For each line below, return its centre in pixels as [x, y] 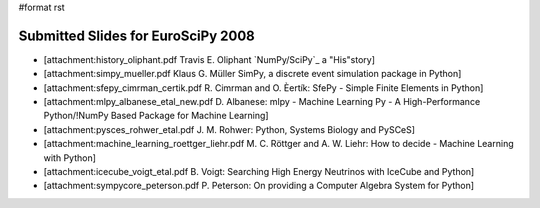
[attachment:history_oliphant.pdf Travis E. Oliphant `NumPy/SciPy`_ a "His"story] [209, 59]
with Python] [70, 157]
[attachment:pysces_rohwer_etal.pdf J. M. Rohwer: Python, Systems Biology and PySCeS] [229, 129]
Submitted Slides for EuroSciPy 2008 [136, 35]
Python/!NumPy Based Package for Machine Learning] [156, 116]
